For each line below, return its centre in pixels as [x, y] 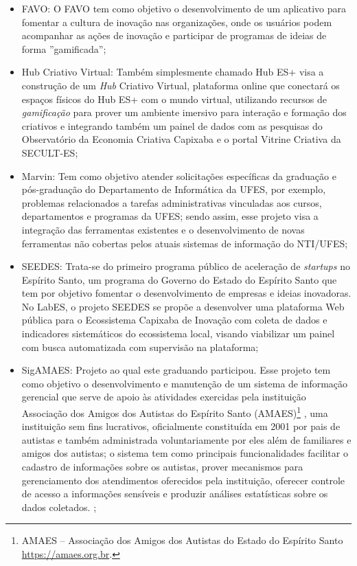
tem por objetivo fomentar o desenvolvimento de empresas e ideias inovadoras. [186, 293]
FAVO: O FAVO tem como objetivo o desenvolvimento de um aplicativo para [184, 8]
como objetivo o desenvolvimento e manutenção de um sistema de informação [185, 383]
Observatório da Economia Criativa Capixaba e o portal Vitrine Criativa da [181, 139]
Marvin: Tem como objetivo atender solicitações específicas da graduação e [179, 176]
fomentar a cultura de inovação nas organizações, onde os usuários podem [177, 22]
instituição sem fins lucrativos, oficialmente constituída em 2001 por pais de [181, 426]
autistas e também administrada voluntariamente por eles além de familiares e [186, 439]
